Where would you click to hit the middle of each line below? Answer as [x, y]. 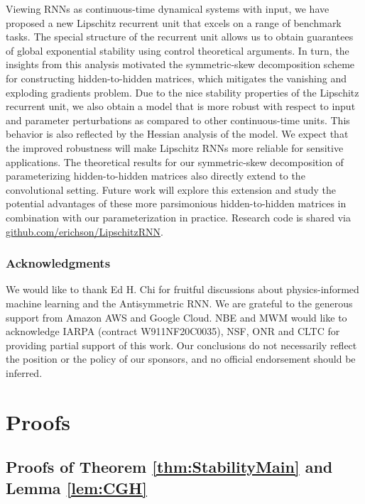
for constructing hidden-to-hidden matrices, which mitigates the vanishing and [176, 78]
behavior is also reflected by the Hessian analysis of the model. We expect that [177, 134]
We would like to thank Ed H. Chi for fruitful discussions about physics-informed [182, 289]
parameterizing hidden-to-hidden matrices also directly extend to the [156, 176]
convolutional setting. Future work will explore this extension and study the [171, 189]
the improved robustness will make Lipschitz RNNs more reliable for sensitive [175, 147]
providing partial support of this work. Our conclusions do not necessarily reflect [181, 345]
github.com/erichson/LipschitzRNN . [85, 231]
